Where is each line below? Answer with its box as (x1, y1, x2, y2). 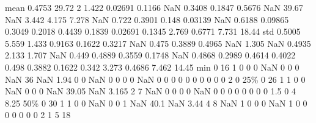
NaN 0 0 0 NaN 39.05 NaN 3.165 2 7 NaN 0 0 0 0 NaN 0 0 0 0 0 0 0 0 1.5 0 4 (5, 85, 296, 97)
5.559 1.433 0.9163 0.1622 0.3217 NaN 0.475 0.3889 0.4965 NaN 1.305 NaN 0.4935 (5, 37, 311, 49)
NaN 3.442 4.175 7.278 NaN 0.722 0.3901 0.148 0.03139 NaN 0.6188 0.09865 (5, 13, 289, 26)
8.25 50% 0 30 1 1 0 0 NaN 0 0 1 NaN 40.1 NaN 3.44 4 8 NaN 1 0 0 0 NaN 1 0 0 (5, 96, 307, 109)
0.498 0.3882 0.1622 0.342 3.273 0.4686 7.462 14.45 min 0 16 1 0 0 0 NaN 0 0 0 (5, 60, 299, 73)
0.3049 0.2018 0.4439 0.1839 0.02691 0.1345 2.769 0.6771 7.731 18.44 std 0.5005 (5, 25, 301, 38)
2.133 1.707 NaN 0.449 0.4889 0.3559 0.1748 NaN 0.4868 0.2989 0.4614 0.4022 (5, 49, 296, 61)
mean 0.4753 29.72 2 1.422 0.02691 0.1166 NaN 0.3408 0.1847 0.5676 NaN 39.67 (5, 1, 303, 13)
